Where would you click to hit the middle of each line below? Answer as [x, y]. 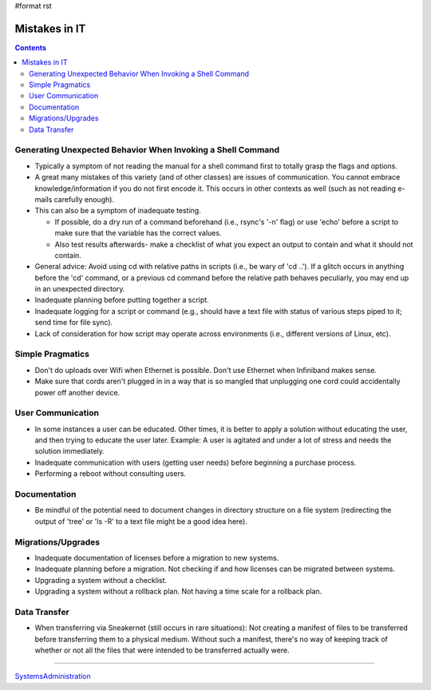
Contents [31, 47]
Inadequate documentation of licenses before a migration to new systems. [157, 557]
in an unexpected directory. [80, 289]
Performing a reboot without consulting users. [111, 474]
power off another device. [77, 392]
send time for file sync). [74, 323]
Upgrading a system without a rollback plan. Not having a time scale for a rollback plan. [178, 592]
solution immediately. [70, 451]
